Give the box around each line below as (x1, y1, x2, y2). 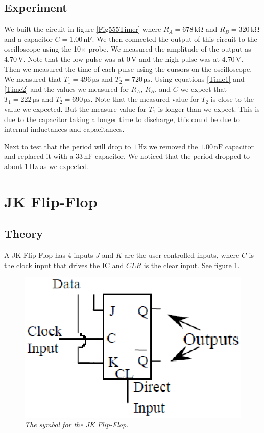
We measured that (4, 74, 62, 84)
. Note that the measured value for (90, 93, 199, 104)
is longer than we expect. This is (158, 103, 260, 114)
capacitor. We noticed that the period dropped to (94, 151, 250, 161)
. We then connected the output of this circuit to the (92, 33, 257, 44)
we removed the (149, 140, 198, 151)
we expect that (180, 83, 227, 94)
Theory (4, 226, 43, 242)
